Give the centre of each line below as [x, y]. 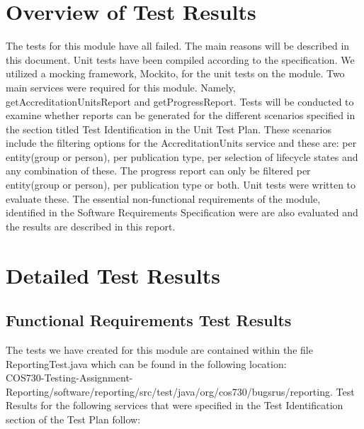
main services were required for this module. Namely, [121, 87]
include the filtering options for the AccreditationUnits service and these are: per [181, 143]
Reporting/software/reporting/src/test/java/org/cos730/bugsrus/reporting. [169, 391]
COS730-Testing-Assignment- [69, 378]
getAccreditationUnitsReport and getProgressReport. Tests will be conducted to [180, 101]
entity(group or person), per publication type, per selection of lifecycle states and [182, 156]
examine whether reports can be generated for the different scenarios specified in [181, 115]
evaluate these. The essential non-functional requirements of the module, [163, 198]
